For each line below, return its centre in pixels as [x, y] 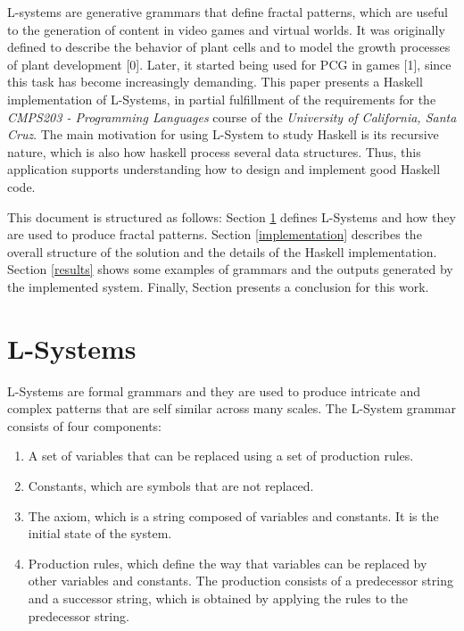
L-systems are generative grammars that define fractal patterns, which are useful [228, 12]
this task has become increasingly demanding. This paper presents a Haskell [215, 82]
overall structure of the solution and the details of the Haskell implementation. [222, 251]
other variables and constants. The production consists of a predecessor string [240, 581]
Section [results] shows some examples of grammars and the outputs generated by [230, 269]
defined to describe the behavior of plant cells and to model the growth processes [229, 47]
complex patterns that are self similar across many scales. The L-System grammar [232, 408]
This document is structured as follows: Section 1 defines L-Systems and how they [232, 216]
